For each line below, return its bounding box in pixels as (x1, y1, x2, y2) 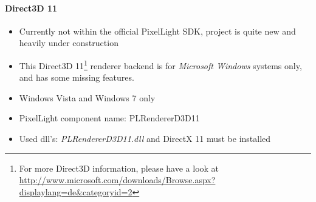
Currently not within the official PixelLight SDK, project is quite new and (19, 24, 296, 37)
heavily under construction (19, 36, 118, 49)
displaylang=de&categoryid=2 (19, 185, 132, 198)
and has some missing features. (19, 71, 134, 84)
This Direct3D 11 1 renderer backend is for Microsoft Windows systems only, (19, 57, 302, 72)
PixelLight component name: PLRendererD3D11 (19, 112, 200, 124)
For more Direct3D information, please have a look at (19, 161, 219, 174)
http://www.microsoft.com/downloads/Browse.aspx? (19, 173, 216, 186)
